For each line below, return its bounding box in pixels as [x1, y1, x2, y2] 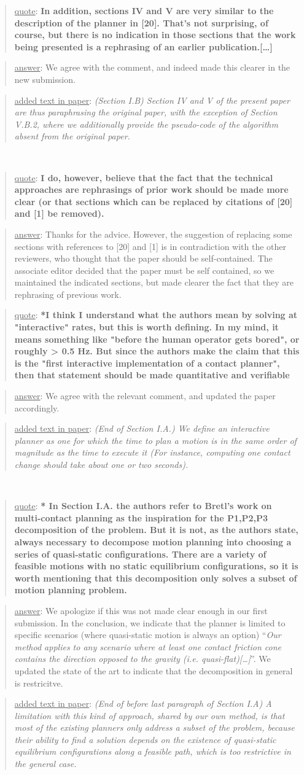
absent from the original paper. [14, 130, 130, 142]
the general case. [14, 757, 77, 770]
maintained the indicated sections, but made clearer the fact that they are [14, 276, 294, 289]
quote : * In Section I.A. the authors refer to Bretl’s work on [14, 499, 272, 512]
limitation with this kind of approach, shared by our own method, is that [14, 709, 285, 722]
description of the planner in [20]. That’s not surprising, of [14, 16, 268, 29]
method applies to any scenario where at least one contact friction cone [14, 640, 281, 653]
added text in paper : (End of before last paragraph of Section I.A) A [14, 697, 272, 710]
